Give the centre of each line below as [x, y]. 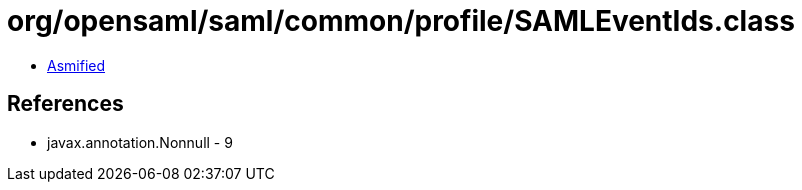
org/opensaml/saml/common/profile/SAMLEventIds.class [401, 21]
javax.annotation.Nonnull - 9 [140, 142]
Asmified [76, 65]
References [65, 104]
